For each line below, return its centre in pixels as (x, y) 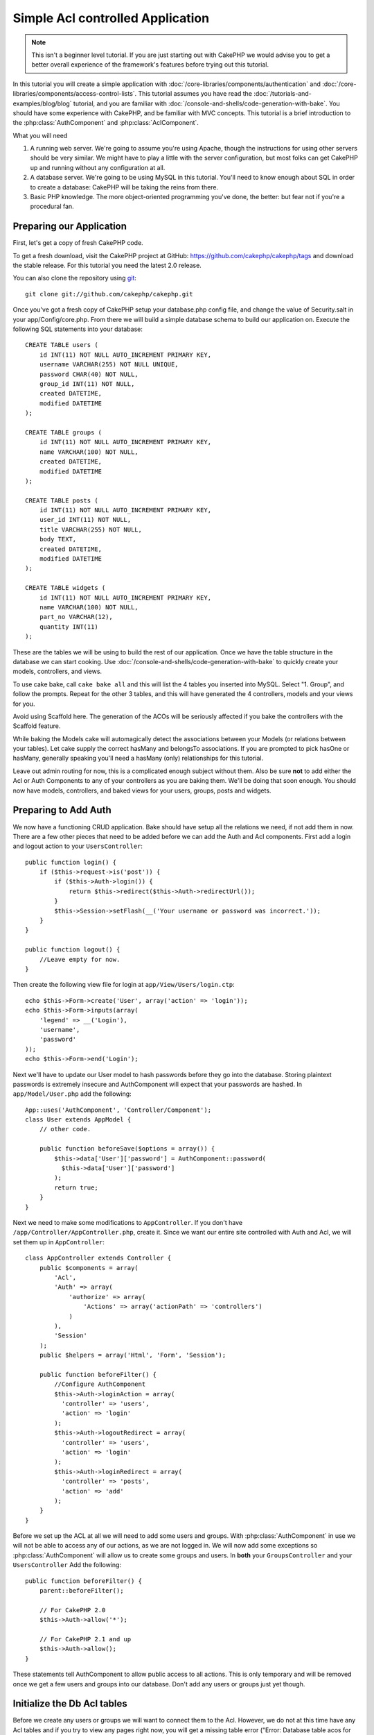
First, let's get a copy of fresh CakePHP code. (78, 243)
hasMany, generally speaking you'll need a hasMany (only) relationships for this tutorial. (138, 758)
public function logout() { (73, 950)
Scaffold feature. (37, 726)
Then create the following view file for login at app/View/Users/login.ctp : (124, 985)
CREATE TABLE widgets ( (65, 588)
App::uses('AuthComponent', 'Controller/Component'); (118, 1110)
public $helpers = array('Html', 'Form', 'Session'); (133, 1355)
